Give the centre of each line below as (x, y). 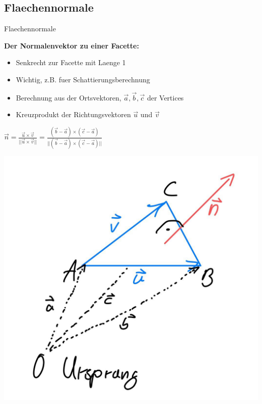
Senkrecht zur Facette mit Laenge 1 (71, 62)
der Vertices (165, 97)
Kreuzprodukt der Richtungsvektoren (73, 114)
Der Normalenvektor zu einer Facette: (72, 45)
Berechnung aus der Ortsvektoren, (69, 97)
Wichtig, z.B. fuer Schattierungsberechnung (83, 79)
